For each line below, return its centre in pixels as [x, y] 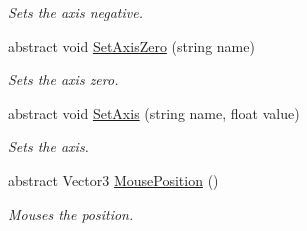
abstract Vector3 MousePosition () [113, 179]
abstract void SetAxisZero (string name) [131, 45]
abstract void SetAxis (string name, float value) [154, 112]
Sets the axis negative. [75, 12]
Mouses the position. [71, 213]
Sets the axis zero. [63, 79]
